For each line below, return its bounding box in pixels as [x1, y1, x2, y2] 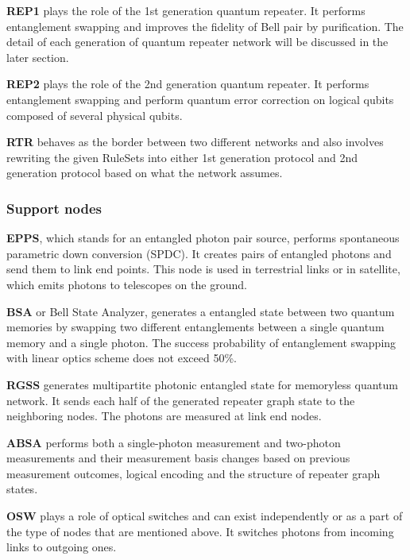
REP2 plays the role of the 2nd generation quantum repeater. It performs [6, 75, 369, 92]
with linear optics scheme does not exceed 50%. [6, 350, 237, 366]
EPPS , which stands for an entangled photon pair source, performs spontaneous [6, 230, 400, 246]
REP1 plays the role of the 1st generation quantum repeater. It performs [6, 2, 366, 18]
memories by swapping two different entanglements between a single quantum [6, 319, 385, 335]
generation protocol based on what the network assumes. [6, 164, 283, 181]
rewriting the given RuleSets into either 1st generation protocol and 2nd [6, 149, 358, 165]
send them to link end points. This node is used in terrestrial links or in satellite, [6, 261, 400, 277]
